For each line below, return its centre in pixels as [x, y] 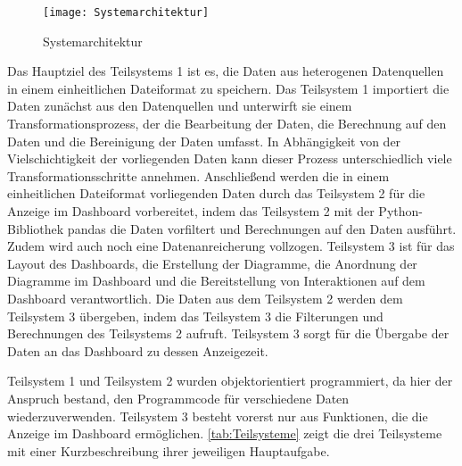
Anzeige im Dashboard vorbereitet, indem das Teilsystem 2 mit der [191, 211]
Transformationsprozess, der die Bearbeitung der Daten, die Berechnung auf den [227, 124]
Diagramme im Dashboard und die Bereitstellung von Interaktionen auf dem [216, 281]
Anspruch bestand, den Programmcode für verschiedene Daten [178, 398]
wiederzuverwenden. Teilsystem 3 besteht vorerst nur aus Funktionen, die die [218, 416]
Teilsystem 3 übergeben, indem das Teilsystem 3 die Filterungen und [195, 316]
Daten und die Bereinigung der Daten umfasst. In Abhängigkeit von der [204, 141]
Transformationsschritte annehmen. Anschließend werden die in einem [198, 175]
